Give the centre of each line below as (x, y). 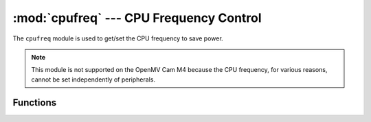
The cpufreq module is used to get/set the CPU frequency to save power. (118, 38)
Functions (35, 102)
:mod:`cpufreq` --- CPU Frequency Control (137, 18)
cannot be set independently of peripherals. (93, 80)
